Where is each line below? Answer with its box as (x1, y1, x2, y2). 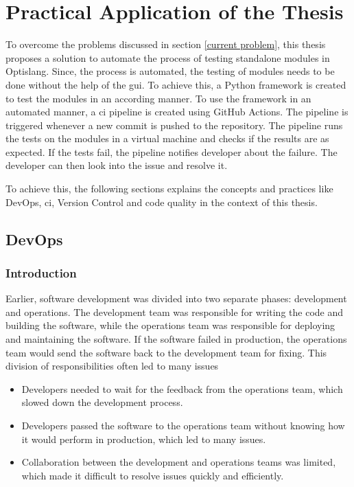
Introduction (5, 264, 77, 281)
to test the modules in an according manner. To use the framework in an (5, 91, 311, 105)
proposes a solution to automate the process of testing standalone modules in (5, 50, 330, 65)
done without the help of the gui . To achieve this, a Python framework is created (5, 77, 346, 91)
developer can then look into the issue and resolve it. (5, 158, 228, 172)
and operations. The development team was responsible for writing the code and (5, 304, 344, 319)
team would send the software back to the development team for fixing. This (5, 345, 327, 359)
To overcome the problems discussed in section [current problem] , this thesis (5, 37, 326, 52)
